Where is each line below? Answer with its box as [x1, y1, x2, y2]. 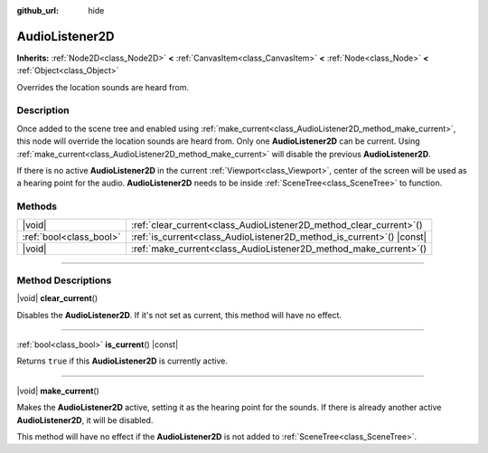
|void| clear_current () [16, 293, 99, 304]
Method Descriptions [16, 274, 112, 287]
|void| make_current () [16, 385, 99, 396]
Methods [16, 200, 58, 212]
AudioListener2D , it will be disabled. [16, 414, 154, 425]
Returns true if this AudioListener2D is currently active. [16, 355, 228, 366]
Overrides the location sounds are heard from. [16, 81, 190, 92]
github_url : [16, 5, 59, 15]
